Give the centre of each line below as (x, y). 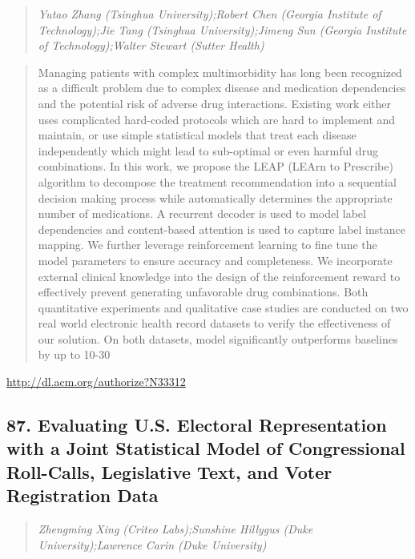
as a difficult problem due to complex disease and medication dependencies (222, 88)
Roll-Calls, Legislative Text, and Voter (169, 471)
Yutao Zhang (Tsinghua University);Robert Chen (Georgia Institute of (210, 14)
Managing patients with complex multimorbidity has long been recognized (220, 72)
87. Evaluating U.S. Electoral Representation (197, 425)
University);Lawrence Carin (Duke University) (152, 544)
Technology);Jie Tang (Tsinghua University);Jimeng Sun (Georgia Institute (222, 29)
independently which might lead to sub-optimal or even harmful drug (208, 150)
